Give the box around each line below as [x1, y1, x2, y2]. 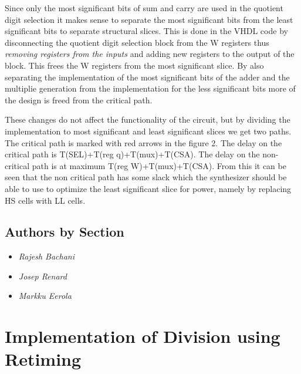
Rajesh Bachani [18, 250, 75, 262]
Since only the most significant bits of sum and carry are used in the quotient [5, 2, 283, 14]
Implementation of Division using [5, 324, 280, 348]
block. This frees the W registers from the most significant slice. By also [5, 59, 264, 71]
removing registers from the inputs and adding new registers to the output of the [5, 48, 295, 60]
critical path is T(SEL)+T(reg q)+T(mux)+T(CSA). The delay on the [5, 148, 260, 160]
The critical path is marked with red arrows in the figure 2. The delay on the [5, 136, 282, 149]
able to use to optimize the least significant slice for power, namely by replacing [5, 182, 292, 194]
